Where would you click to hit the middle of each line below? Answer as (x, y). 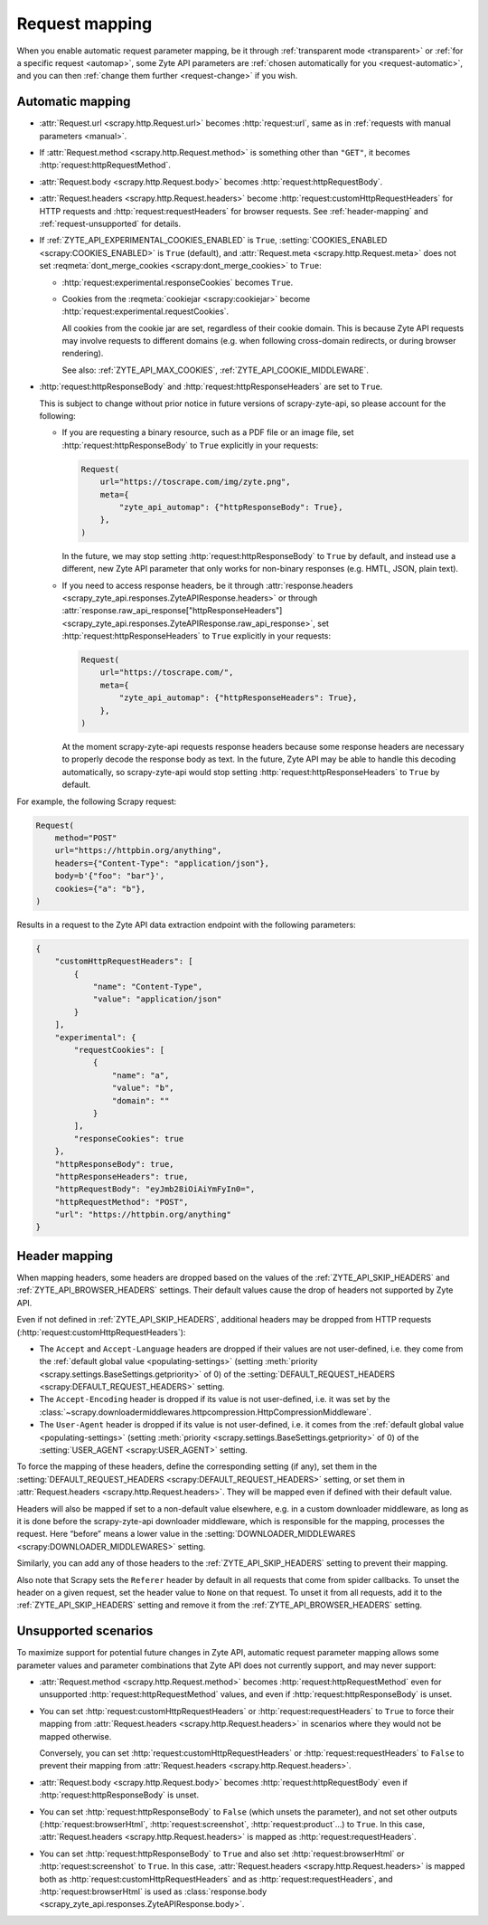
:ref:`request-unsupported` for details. (110, 223)
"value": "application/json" (157, 999)
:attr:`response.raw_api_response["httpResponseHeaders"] (172, 611)
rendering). (83, 354)
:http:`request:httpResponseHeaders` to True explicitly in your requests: (197, 636)
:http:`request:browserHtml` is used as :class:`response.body (153, 1892)
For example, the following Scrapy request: (97, 801)
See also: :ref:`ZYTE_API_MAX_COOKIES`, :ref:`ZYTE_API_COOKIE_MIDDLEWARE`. (216, 370)
